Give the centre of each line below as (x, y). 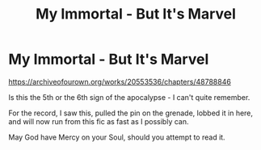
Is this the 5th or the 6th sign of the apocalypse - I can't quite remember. (129, 97)
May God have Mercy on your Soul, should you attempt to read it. (117, 137)
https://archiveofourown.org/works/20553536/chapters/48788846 (120, 81)
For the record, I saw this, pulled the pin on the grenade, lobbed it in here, (130, 113)
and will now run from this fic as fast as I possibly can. (99, 121)
